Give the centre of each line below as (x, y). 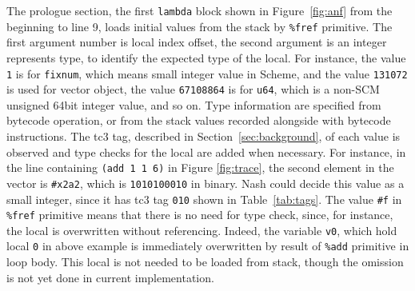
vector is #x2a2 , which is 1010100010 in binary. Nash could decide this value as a (206, 183)
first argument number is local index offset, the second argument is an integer (197, 42)
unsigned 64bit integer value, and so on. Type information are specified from (194, 104)
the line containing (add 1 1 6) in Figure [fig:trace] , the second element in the (200, 167)
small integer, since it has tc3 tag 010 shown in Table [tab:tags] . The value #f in (204, 199)
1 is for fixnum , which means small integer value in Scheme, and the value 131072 (207, 73)
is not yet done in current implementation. (110, 277)
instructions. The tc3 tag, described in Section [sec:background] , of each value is (204, 136)
